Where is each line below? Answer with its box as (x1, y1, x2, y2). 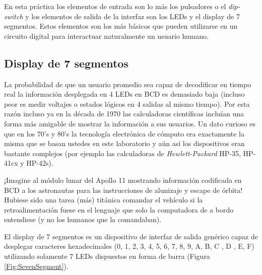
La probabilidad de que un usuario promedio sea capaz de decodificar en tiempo (4, 79, 251, 89)
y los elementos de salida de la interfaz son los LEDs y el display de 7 (25, 11, 240, 21)
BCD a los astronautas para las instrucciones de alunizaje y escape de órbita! (4, 184, 243, 195)
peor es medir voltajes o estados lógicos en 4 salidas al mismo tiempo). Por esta (4, 98, 250, 109)
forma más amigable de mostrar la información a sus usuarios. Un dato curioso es (4, 118, 255, 128)
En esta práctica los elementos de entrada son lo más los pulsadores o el (4, 1, 226, 11)
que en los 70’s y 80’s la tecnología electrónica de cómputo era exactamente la (4, 128, 245, 139)
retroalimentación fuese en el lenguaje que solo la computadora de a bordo (4, 204, 234, 215)
